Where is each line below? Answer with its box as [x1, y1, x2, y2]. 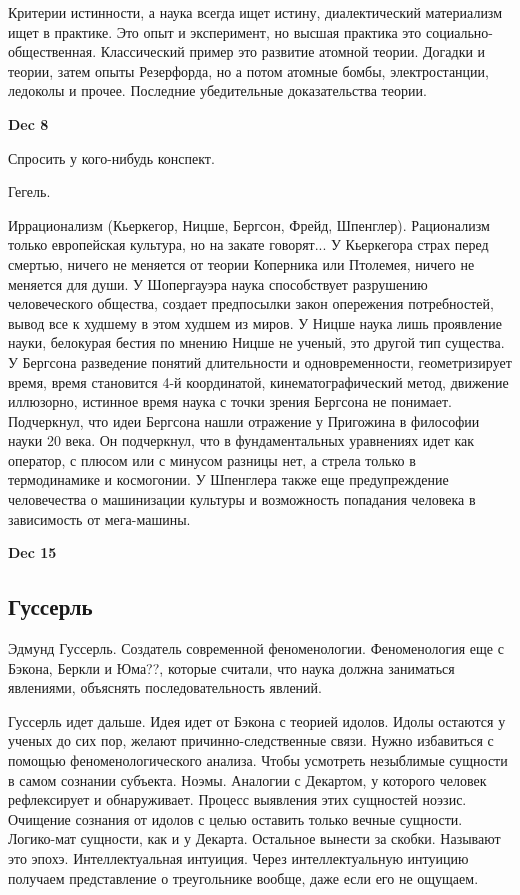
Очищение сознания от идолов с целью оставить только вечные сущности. [8, 808, 463, 829]
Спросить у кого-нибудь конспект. [8, 147, 215, 168]
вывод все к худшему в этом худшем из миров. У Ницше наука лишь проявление [8, 312, 502, 333]
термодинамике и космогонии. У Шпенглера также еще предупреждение [8, 469, 449, 490]
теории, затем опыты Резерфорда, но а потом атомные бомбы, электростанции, [8, 60, 489, 81]
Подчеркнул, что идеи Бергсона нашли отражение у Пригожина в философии [8, 410, 480, 431]
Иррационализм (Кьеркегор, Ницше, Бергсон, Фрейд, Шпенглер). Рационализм [8, 214, 490, 235]
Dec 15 [8, 542, 57, 563]
